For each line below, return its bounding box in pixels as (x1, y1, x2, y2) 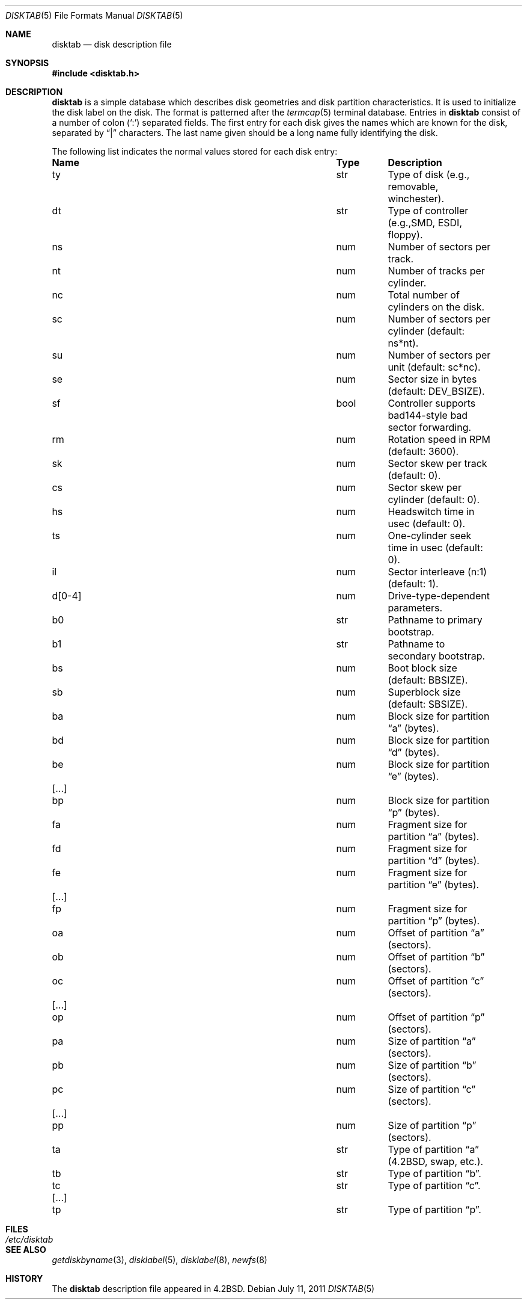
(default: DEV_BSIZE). (388, 385, 485, 397)
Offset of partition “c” (388, 975, 484, 987)
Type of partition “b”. (388, 1167, 481, 1179)
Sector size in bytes (388, 373, 477, 385)
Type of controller (388, 205, 469, 217)
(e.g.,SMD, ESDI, (388, 217, 463, 229)
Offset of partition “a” (388, 927, 484, 939)
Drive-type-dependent (388, 590, 490, 602)
